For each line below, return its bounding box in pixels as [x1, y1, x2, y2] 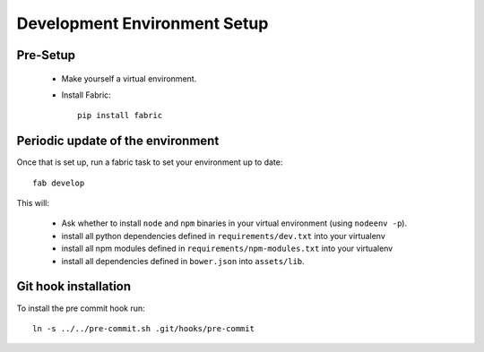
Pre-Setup [16, 47, 76, 63]
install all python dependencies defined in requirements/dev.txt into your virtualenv [61, 230, 385, 241]
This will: [16, 198, 49, 209]
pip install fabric [77, 110, 163, 121]
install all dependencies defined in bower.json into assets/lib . [61, 255, 305, 266]
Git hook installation [16, 279, 132, 295]
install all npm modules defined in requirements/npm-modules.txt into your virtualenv [61, 243, 393, 254]
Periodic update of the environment [16, 133, 220, 149]
